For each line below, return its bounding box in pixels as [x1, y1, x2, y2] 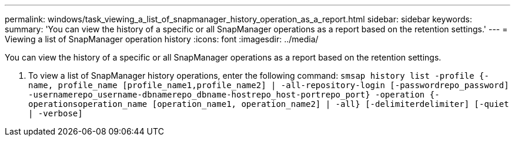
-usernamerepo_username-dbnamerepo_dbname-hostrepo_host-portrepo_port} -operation [28, 90, 425, 99]
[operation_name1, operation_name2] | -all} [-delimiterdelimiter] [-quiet [152, 99, 509, 109]
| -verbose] [28, 109, 83, 118]
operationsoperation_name [28, 99, 148, 109]
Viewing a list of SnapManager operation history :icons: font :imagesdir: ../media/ [5, 34, 319, 44]
